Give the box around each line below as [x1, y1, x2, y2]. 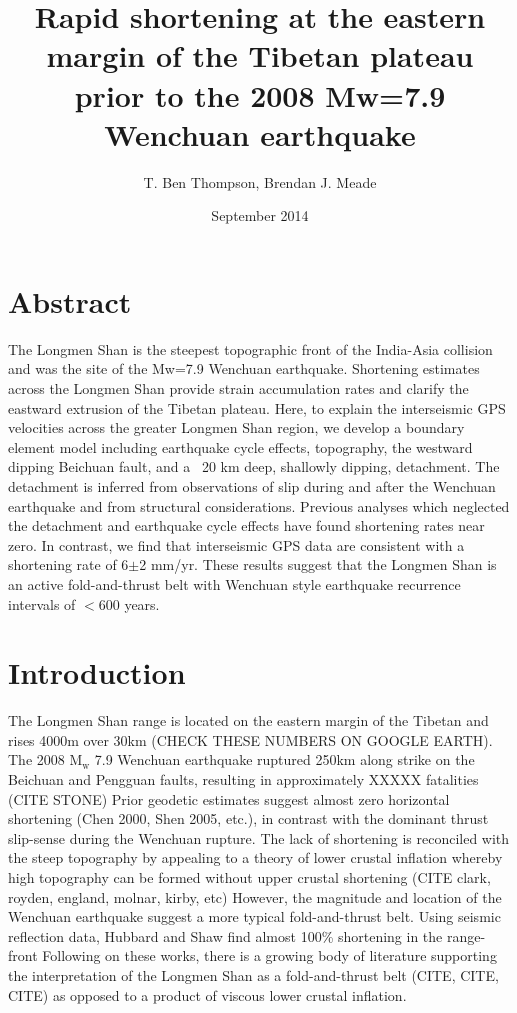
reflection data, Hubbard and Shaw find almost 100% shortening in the [8, 925, 443, 946]
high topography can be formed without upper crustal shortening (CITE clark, [8, 867, 491, 887]
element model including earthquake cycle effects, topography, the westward [8, 436, 473, 457]
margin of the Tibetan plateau [46, 35, 474, 76]
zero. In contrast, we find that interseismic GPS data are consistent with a [8, 534, 465, 555]
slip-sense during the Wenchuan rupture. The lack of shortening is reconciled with [8, 827, 510, 848]
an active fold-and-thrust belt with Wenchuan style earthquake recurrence [8, 573, 461, 594]
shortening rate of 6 [8, 554, 129, 575]
